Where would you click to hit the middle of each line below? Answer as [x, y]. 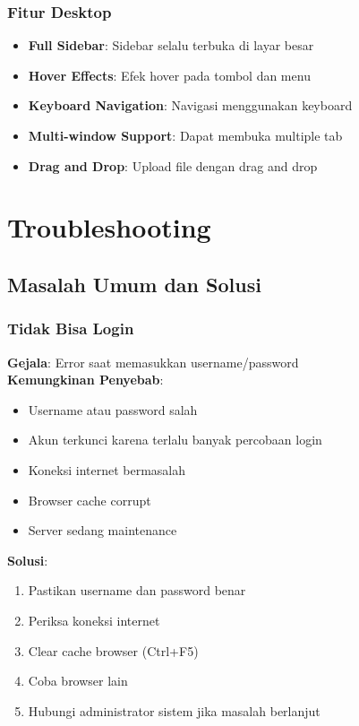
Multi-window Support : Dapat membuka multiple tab [185, 135]
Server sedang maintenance [103, 530]
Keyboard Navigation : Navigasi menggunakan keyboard [190, 105]
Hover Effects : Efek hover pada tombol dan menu [169, 75]
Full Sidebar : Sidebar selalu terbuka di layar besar [171, 45]
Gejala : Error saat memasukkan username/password [153, 362]
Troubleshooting [109, 227]
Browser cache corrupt [90, 500]
